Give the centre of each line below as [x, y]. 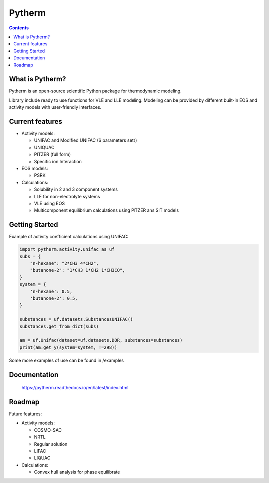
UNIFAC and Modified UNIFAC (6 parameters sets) [86, 140]
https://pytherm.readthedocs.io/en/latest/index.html [75, 388]
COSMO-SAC [48, 430]
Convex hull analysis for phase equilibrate [77, 472]
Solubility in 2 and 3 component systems [76, 189]
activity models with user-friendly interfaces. [55, 107]
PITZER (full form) [53, 154]
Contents [19, 28]
